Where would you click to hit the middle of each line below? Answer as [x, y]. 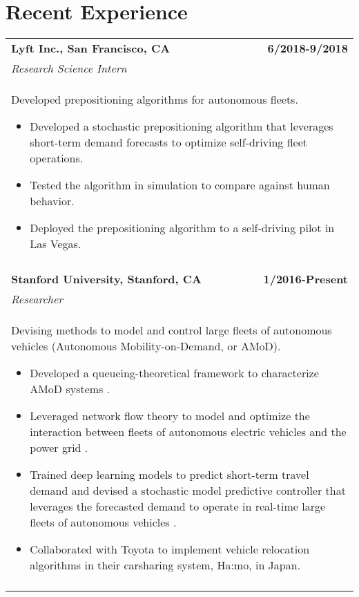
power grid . [59, 448]
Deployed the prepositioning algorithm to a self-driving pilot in [182, 228]
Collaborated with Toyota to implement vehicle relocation [170, 549]
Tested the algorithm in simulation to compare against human [180, 185]
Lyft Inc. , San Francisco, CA [91, 48]
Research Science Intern [69, 68]
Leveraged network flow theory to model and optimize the [170, 416]
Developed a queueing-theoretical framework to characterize [174, 373]
